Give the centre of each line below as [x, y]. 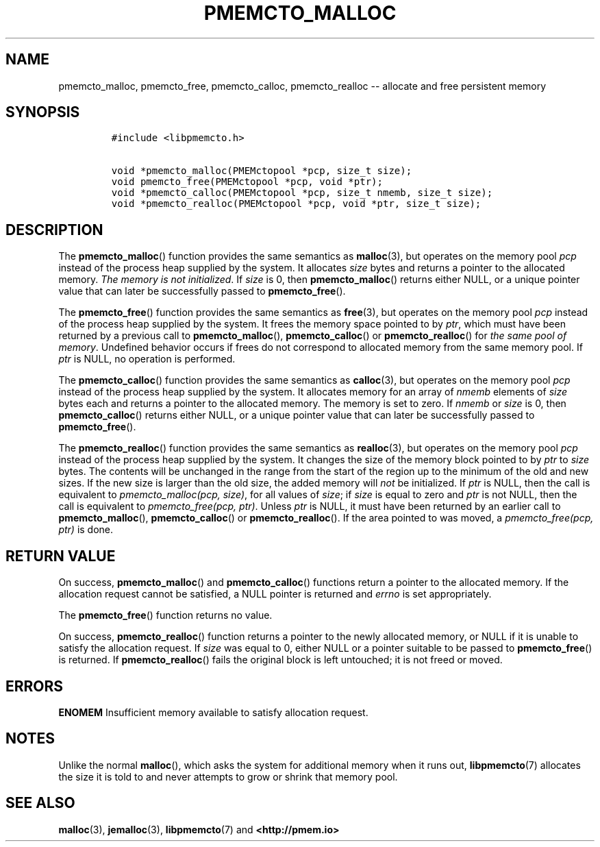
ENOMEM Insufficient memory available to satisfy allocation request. [213, 712]
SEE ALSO [40, 803]
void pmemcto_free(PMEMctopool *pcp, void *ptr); [247, 182]
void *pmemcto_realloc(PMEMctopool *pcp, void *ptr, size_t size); [296, 204]
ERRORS [35, 686]
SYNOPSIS [43, 112]
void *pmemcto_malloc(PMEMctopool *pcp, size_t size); [262, 171]
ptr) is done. [86, 530]
